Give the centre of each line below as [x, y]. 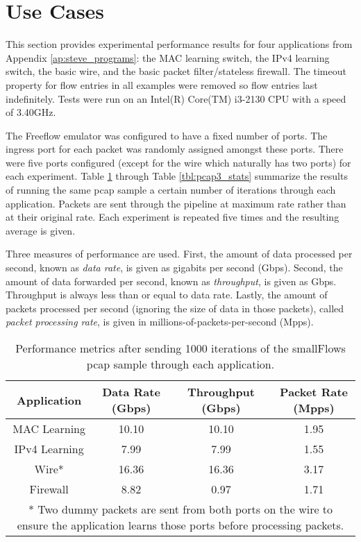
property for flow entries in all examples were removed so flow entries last [162, 84]
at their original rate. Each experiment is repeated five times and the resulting [173, 217]
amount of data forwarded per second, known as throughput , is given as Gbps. [171, 281]
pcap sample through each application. [180, 364]
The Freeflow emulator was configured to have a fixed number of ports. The [167, 135]
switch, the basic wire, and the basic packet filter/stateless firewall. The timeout [176, 71]
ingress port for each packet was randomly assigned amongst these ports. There [175, 149]
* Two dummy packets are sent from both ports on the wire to [180, 509]
